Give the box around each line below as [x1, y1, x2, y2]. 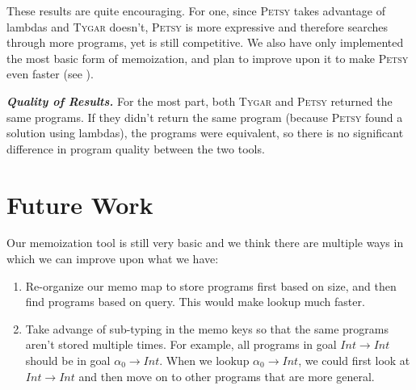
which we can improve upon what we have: [6, 250, 219, 267]
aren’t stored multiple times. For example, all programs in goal [25, 336, 337, 353]
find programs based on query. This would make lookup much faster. [25, 293, 365, 310]
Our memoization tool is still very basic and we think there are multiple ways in [6, 234, 404, 251]
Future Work [6, 187, 153, 220]
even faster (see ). [6, 65, 94, 82]
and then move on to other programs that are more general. [78, 367, 375, 384]
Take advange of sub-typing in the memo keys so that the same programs [25, 320, 389, 337]
